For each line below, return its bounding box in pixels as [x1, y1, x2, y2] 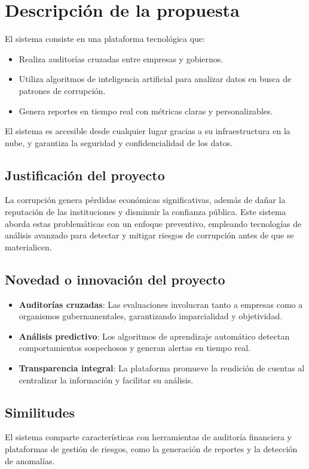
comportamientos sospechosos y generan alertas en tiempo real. [19, 341, 250, 354]
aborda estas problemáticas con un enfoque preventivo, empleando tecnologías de [5, 217, 302, 229]
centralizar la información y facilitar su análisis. [19, 373, 194, 386]
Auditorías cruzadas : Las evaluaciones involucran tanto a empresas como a [19, 298, 303, 310]
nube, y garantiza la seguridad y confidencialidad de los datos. [5, 136, 233, 149]
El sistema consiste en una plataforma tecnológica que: [5, 32, 205, 45]
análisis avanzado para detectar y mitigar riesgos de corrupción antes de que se [5, 229, 294, 241]
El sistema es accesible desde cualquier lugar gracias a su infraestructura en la [5, 125, 290, 137]
